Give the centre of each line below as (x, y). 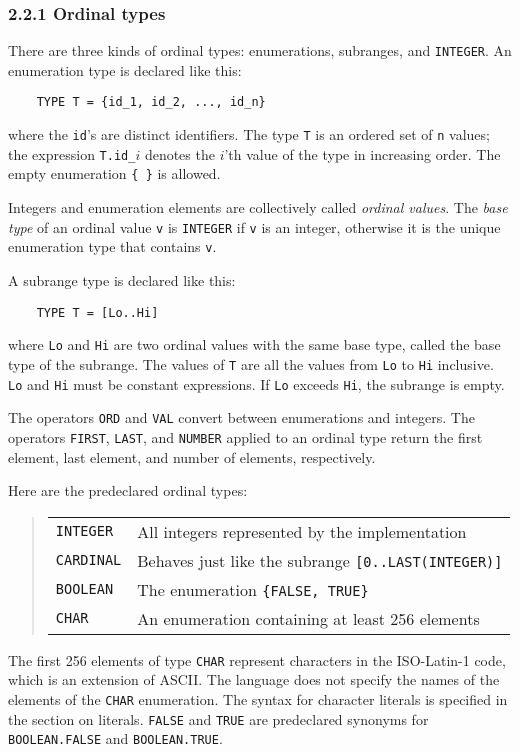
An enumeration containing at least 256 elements (308, 618)
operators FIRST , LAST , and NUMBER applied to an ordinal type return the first (245, 436)
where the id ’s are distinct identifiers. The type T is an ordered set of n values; (249, 134)
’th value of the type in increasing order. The (362, 153)
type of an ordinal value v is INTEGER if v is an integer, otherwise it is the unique (254, 226)
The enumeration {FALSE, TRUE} (253, 589)
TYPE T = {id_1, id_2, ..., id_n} (151, 102)
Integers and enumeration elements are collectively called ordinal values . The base (258, 207)
